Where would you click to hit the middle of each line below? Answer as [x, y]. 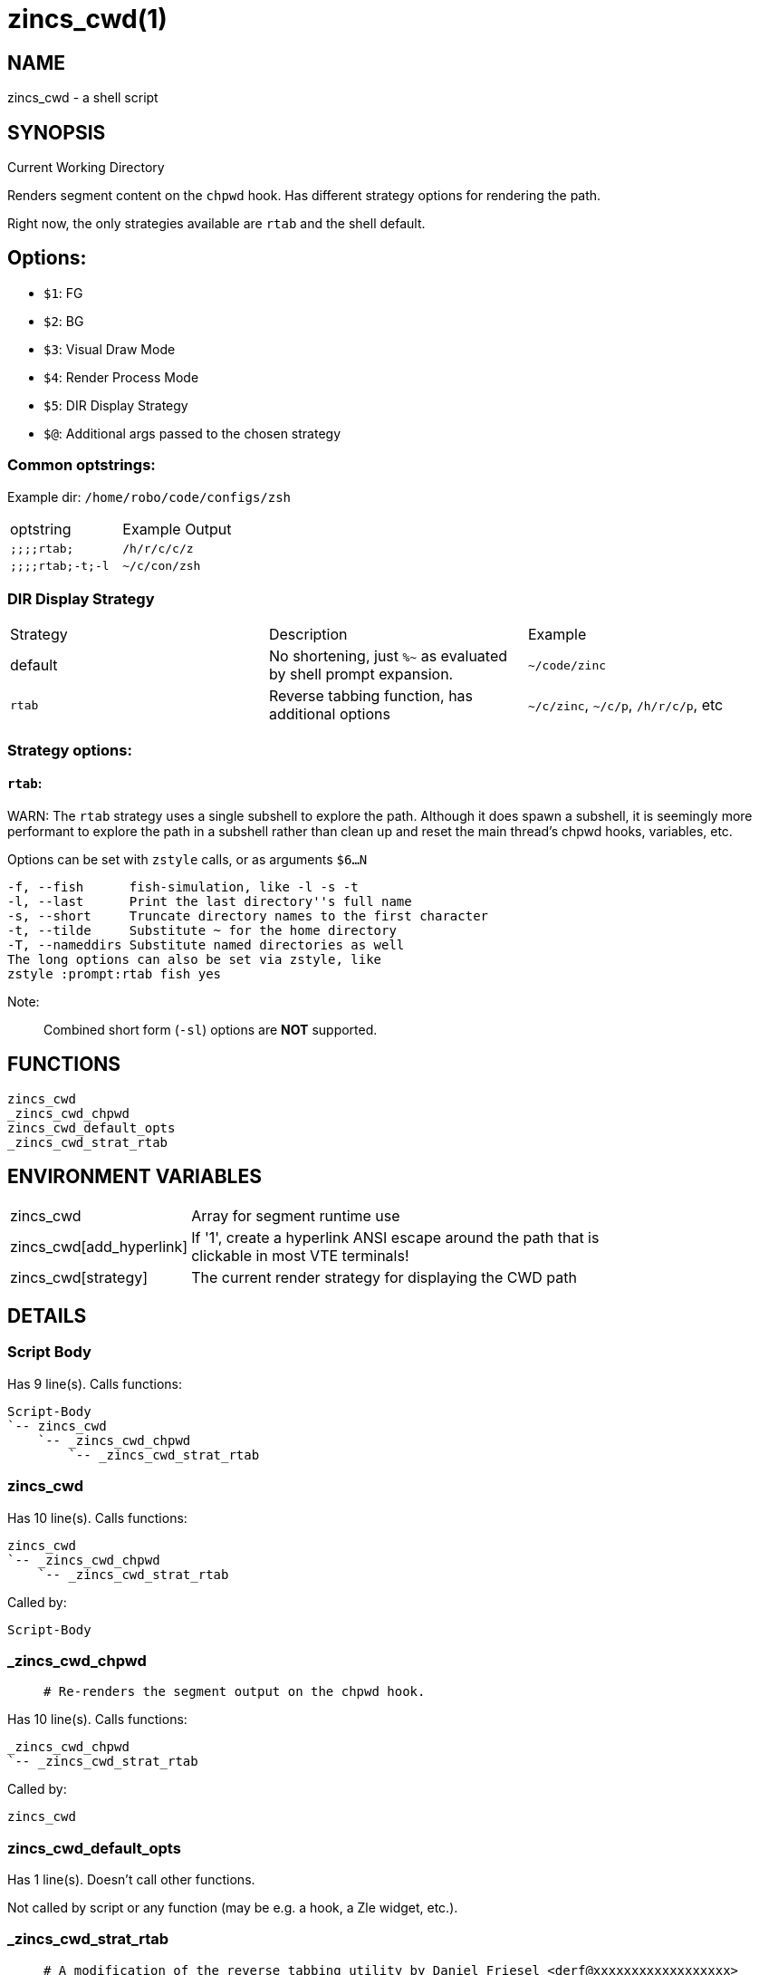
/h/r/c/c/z [158, 548]
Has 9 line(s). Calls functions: [95, 1383]
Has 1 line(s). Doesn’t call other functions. [131, 1880]
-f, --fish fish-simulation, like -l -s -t [183, 886]
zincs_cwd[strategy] [79, 1277]
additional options [329, 714]
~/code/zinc [567, 665]
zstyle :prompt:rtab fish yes [115, 973]
